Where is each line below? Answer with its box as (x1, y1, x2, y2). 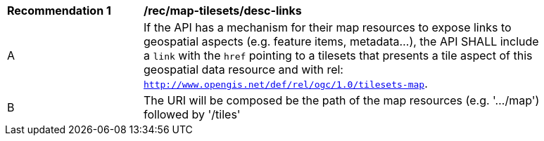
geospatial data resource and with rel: (144, 62, 343, 76)
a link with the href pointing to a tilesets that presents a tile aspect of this (144, 48, 533, 62)
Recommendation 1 (7, 4, 111, 18)
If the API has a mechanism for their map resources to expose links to (144, 20, 512, 34)
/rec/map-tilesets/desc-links (144, 4, 302, 18)
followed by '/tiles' (144, 107, 241, 121)
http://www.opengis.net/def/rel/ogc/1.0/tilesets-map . (144, 76, 428, 90)
